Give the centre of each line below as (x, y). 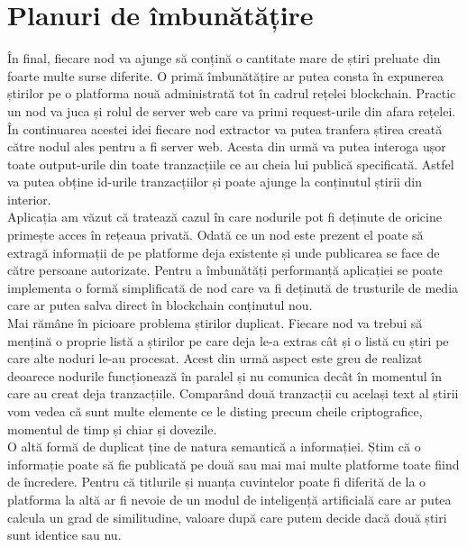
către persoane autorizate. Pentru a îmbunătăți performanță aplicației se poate (225, 270)
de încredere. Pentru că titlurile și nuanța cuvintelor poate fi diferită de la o (217, 482)
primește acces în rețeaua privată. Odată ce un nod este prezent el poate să (215, 235)
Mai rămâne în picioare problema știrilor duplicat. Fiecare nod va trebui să (215, 323)
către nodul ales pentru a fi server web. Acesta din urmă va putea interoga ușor (227, 146)
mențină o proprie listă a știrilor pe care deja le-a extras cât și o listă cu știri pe (228, 340)
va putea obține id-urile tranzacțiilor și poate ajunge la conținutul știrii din (215, 182)
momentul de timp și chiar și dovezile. (112, 428)
